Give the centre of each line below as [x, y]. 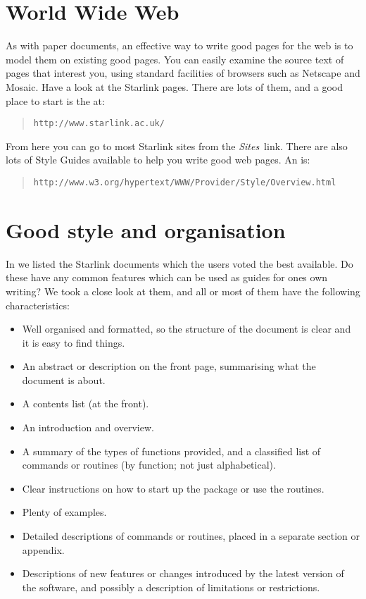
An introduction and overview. [88, 427]
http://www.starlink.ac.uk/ [99, 124]
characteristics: [38, 305]
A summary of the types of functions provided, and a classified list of [171, 451]
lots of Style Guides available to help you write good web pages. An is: [158, 160]
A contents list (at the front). [86, 403]
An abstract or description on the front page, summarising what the [169, 366]
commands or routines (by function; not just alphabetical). [149, 465]
